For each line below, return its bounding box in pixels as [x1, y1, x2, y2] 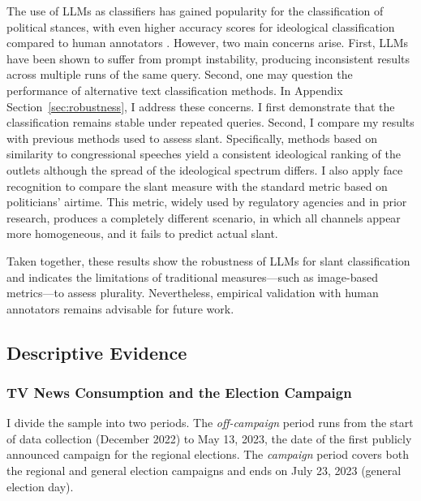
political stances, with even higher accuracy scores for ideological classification [6, 18, 395, 35]
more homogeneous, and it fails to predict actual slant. [6, 225, 278, 242]
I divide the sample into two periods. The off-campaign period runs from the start [6, 414, 414, 431]
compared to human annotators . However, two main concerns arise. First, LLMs [6, 34, 409, 51]
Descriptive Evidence [6, 339, 187, 365]
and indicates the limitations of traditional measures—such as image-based [6, 268, 378, 285]
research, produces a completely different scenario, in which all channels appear [6, 209, 401, 226]
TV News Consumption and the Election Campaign [6, 382, 352, 402]
